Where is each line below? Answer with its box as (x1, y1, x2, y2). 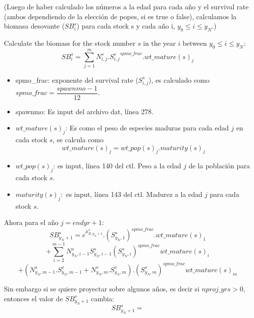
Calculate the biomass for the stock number (4, 37, 136, 48)
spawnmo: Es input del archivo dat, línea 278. (15, 106, 154, 116)
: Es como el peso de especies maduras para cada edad (65, 123, 229, 133)
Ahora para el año (4, 217, 58, 227)
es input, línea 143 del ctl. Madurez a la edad (66, 189, 202, 199)
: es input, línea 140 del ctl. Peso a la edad (53, 160, 181, 171)
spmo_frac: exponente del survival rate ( (15, 74, 139, 85)
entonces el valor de (4, 293, 63, 303)
